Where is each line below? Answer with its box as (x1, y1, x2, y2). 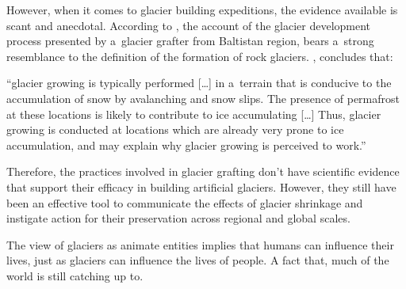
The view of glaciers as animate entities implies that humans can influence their (6, 236, 394, 253)
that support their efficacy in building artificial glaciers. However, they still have (6, 178, 396, 195)
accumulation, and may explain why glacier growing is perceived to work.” (6, 136, 366, 153)
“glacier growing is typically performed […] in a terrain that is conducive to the (6, 74, 392, 91)
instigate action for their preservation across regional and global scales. (6, 210, 350, 226)
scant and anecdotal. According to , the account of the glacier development (6, 17, 371, 33)
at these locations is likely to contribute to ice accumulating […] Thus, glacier (6, 105, 381, 122)
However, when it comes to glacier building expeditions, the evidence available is (6, 2, 398, 17)
